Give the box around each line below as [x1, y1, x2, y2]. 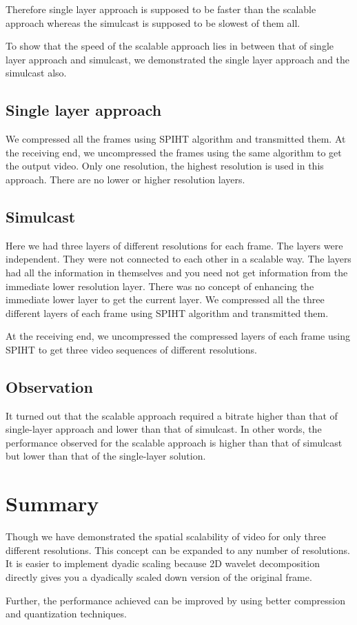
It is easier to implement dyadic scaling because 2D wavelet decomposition [6, 556, 320, 571]
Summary [6, 489, 99, 518]
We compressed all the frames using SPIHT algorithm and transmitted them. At [6, 132, 346, 146]
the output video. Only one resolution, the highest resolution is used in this [6, 158, 324, 173]
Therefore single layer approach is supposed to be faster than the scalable [6, 2, 316, 16]
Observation [6, 376, 93, 397]
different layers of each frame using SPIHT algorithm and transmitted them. [6, 305, 329, 320]
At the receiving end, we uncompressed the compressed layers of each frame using [6, 329, 350, 343]
